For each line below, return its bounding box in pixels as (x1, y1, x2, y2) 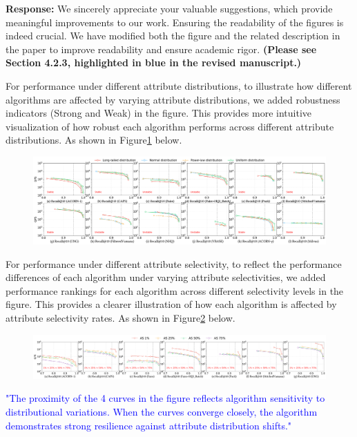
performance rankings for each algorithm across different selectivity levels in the (6, 283, 344, 298)
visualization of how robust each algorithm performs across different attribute (6, 119, 334, 133)
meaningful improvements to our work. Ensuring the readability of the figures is (6, 14, 344, 29)
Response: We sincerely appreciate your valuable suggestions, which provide (6, 1, 333, 15)
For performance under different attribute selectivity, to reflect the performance (6, 256, 342, 271)
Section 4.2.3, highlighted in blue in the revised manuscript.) (6, 55, 302, 70)
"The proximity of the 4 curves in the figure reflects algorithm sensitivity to (6, 391, 325, 405)
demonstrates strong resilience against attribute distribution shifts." (6, 418, 292, 432)
